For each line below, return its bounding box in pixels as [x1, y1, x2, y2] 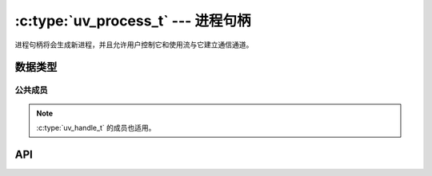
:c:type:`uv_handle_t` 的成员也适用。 [36, 123, 156, 132]
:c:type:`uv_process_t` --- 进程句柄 [14, 12, 251, 29]
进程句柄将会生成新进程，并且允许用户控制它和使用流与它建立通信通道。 [14, 40, 254, 49]
